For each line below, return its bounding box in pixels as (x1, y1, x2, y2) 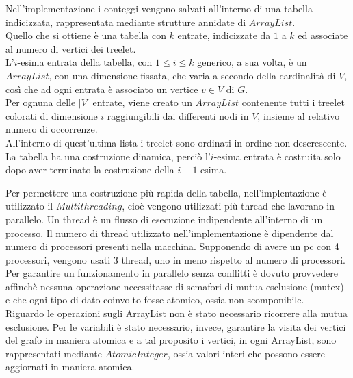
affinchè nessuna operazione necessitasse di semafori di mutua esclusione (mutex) (5, 279, 344, 293)
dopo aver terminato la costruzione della (5, 162, 174, 177)
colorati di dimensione (5, 108, 98, 123)
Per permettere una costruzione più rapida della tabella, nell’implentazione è (5, 185, 327, 199)
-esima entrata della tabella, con (17, 55, 153, 69)
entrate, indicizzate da (177, 28, 271, 42)
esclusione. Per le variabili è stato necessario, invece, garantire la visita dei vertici (5, 319, 346, 333)
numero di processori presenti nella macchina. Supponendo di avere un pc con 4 (5, 239, 339, 253)
